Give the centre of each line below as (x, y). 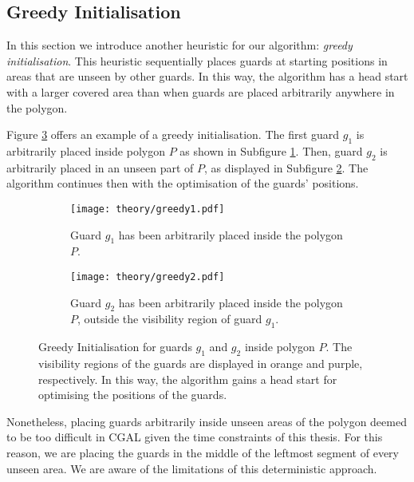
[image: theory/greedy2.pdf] (148, 277)
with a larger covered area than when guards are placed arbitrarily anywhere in (201, 91)
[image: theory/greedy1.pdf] (148, 209)
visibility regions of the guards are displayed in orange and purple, (201, 363)
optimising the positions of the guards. (133, 395)
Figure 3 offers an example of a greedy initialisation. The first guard (173, 134)
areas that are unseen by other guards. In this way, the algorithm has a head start (207, 76)
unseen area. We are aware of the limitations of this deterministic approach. (192, 468)
